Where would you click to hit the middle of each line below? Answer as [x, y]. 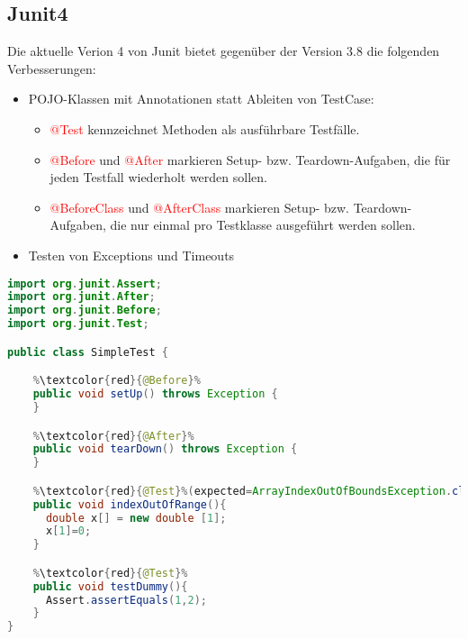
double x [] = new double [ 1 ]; [136, 518]
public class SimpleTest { [88, 352]
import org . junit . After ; [81, 297]
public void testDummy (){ [110, 586]
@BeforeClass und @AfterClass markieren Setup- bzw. [199, 207]
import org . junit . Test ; [78, 324]
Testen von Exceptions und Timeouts [131, 255]
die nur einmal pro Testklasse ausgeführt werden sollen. [263, 225]
